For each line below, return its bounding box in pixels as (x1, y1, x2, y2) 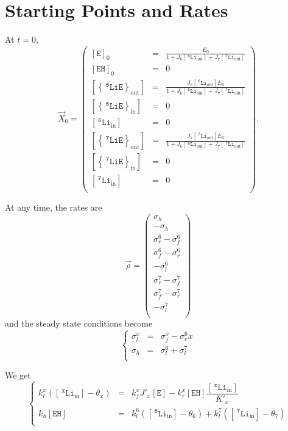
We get (5, 369, 31, 382)
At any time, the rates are (5, 201, 102, 214)
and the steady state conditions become (5, 317, 153, 330)
